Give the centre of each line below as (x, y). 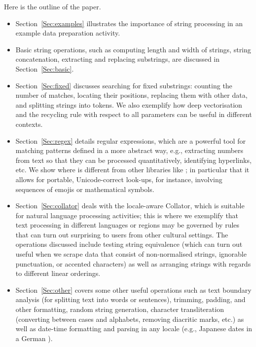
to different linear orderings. (58, 273)
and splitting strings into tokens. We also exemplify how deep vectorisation (129, 104)
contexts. (29, 124)
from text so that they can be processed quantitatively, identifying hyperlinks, (133, 160)
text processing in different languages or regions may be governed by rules (128, 225)
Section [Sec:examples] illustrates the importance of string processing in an (129, 23)
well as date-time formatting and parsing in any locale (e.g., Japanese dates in (134, 328)
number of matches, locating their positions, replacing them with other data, (131, 95)
